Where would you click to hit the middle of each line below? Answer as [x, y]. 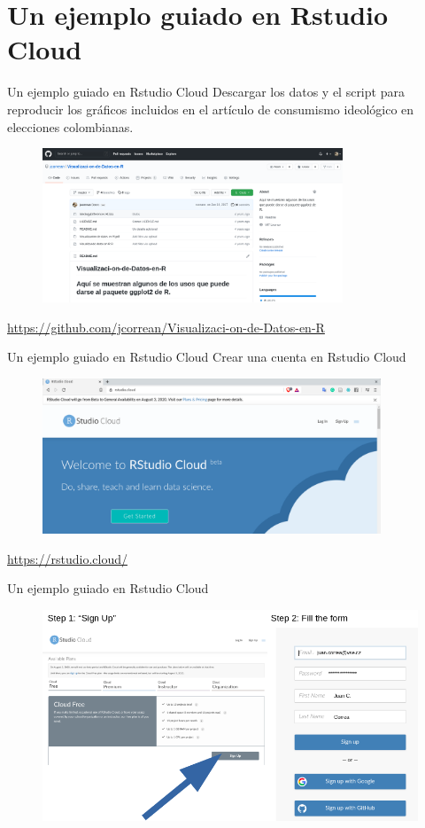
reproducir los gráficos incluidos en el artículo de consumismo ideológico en [211, 109]
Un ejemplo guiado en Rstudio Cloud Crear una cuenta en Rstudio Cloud [207, 357]
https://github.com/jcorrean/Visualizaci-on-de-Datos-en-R [166, 327]
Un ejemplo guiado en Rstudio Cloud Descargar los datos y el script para [206, 92]
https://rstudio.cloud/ [67, 558]
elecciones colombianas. [70, 126]
